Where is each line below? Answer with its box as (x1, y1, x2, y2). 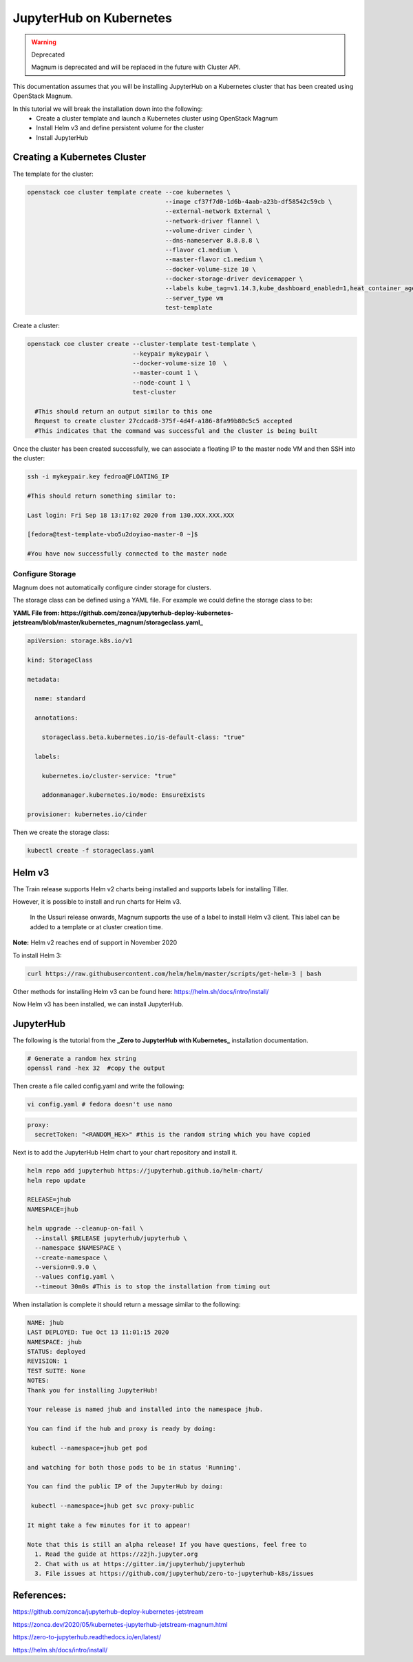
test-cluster (132, 388, 177, 396)
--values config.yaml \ (34, 1273, 115, 1281)
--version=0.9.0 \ (34, 1264, 96, 1271)
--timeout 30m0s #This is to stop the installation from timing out (34, 1282, 271, 1290)
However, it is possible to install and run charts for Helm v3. (12, 898, 182, 906)
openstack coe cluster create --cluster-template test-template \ (27, 340, 256, 348)
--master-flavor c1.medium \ (165, 256, 264, 263)
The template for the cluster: (12, 170, 94, 178)
